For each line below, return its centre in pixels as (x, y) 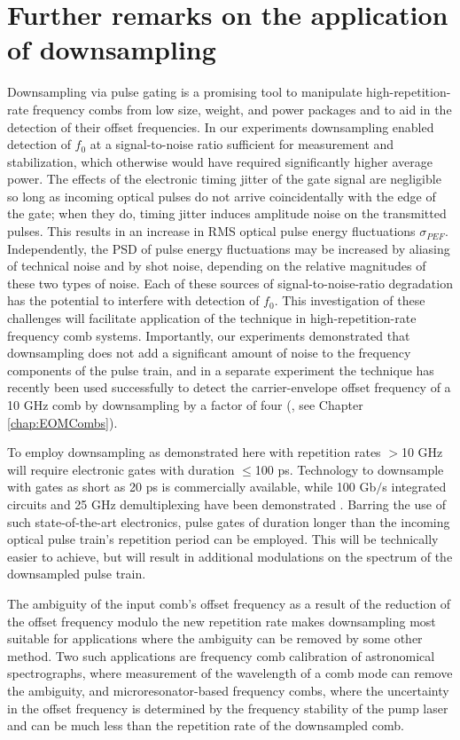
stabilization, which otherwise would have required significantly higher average (220, 161)
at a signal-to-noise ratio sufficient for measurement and (242, 144)
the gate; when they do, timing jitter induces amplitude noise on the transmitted (227, 213)
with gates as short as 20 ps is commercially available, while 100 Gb (192, 487)
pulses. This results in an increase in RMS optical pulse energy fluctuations (211, 231)
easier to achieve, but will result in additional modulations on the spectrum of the (230, 556)
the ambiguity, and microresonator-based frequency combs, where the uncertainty (228, 690)
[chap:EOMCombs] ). (62, 422)
